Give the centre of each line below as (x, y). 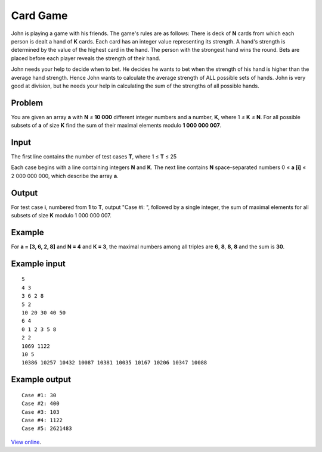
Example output (41, 380)
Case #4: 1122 (42, 420)
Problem (27, 103)
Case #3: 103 (41, 412)
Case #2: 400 (41, 404)
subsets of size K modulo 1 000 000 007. (61, 216)
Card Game (39, 15)
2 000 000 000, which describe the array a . (65, 176)
